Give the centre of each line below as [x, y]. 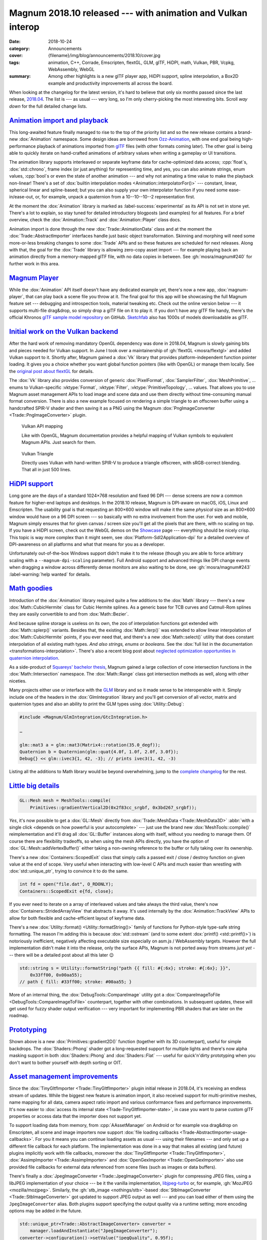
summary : [20, 76]
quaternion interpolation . [34, 658]
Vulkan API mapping [42, 426]
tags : [15, 62]
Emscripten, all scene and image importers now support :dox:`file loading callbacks [94, 1132]
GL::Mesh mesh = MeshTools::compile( [65, 801]
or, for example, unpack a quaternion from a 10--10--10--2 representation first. [115, 197]
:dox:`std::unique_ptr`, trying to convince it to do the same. [69, 871]
